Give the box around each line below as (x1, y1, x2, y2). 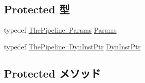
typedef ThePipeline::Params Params (4, 25, 117, 35)
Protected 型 (4, 1, 70, 17)
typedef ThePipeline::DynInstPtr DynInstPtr (4, 41, 141, 51)
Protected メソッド (4, 65, 101, 81)
